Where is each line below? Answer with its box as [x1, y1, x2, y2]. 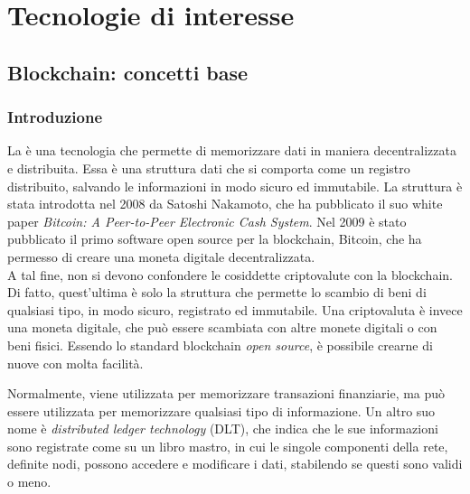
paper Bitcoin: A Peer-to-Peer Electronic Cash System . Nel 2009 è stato [7, 211, 407, 230]
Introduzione [7, 106, 103, 128]
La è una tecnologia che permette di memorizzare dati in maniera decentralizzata [7, 141, 456, 160]
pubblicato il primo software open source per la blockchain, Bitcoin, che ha [7, 229, 422, 248]
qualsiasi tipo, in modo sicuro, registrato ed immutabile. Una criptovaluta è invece [7, 300, 463, 319]
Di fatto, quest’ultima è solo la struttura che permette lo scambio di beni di [7, 283, 427, 302]
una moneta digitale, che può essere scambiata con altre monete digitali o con [7, 318, 437, 337]
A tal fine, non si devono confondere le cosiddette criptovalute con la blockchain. [7, 265, 453, 284]
